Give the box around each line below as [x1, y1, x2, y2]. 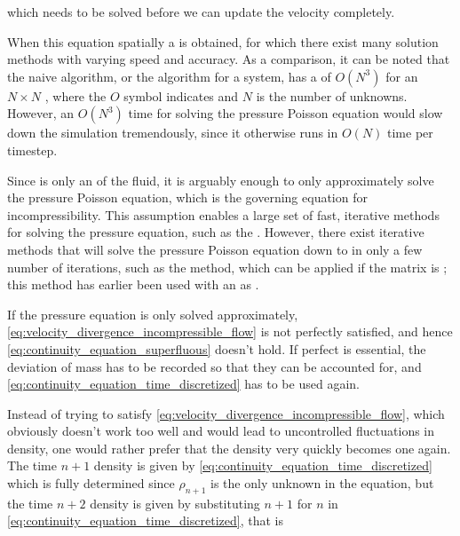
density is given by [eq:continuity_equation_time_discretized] [93, 456, 432, 475]
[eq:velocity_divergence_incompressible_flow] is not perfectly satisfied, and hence [7, 322, 453, 341]
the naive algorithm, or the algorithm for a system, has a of [7, 67, 331, 85]
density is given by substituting [90, 493, 260, 512]
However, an [7, 104, 75, 122]
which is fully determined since [7, 474, 175, 493]
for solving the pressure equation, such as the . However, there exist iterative [7, 223, 424, 241]
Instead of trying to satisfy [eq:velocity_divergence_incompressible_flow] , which [7, 404, 445, 422]
